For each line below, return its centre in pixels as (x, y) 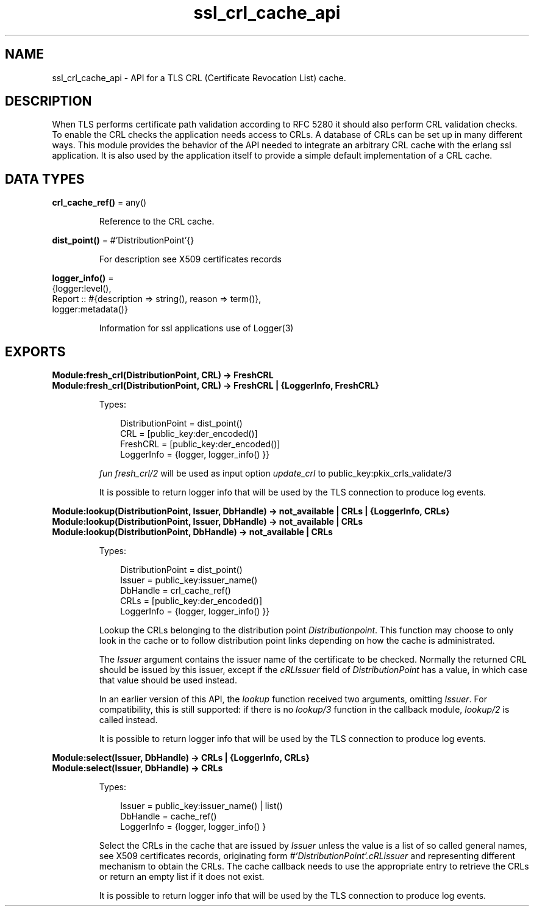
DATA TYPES (45, 179)
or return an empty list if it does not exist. (182, 877)
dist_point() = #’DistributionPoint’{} (123, 240)
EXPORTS (35, 351)
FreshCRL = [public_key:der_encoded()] (200, 444)
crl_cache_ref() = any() (99, 203)
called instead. (128, 720)
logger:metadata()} (90, 309)
